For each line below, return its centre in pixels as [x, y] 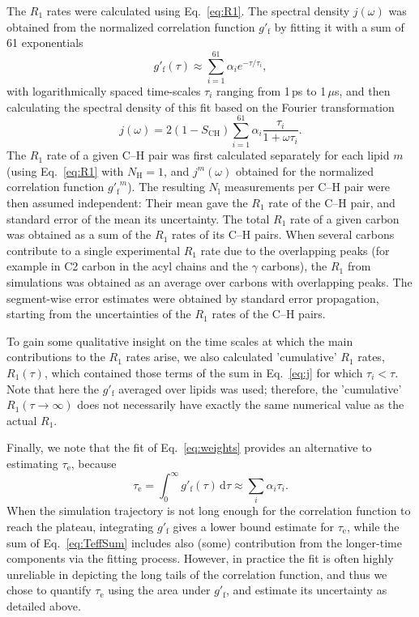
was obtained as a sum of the [79, 234]
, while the [373, 526]
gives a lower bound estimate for [254, 526]
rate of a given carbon [344, 218]
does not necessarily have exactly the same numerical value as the [241, 404]
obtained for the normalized [304, 170]
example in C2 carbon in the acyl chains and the [128, 266]
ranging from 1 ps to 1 [271, 90]
